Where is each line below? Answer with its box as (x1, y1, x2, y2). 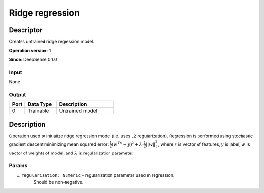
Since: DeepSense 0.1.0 (9, 57, 57, 62)
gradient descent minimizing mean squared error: (9, 141, 109, 147)
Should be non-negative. (33, 179, 84, 185)
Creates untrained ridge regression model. (9, 39, 95, 45)
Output (9, 91, 26, 97)
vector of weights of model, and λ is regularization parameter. (9, 150, 134, 156)
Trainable (27, 107, 49, 114)
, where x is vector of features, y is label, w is (158, 141, 250, 147)
